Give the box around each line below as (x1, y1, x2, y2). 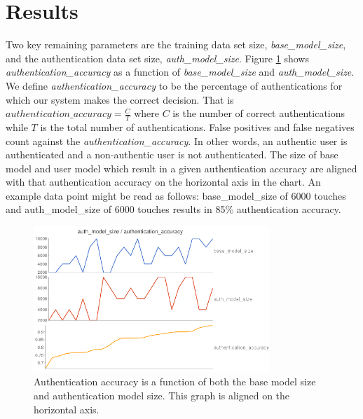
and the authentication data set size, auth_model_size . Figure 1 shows (6, 50, 309, 65)
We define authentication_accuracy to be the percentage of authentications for (6, 78, 343, 92)
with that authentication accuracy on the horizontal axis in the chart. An (6, 174, 321, 189)
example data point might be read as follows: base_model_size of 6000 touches (6, 188, 346, 202)
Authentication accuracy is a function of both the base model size (34, 374, 316, 389)
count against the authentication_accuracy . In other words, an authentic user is (6, 133, 348, 148)
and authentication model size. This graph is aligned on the (34, 388, 290, 403)
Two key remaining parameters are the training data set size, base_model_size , (6, 37, 346, 52)
